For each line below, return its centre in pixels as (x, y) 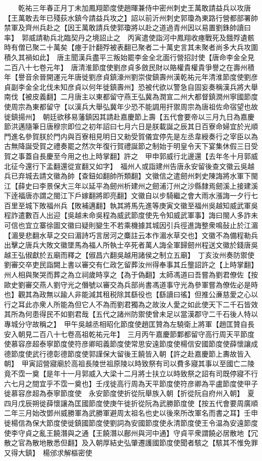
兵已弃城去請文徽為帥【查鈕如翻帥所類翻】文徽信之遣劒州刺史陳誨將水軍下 (127, 176)
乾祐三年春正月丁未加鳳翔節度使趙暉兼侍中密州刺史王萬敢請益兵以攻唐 (134, 8)
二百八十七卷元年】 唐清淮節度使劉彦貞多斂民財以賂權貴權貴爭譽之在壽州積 (129, 67)
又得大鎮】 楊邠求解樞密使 (48, 452)
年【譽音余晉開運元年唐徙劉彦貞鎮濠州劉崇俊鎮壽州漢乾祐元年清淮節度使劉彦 (131, 77)
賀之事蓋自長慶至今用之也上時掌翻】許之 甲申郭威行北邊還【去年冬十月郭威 (131, 156)
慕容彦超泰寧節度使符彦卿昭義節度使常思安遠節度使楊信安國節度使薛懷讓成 (134, 344)
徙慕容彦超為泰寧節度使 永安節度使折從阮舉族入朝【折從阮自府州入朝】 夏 (129, 393)
